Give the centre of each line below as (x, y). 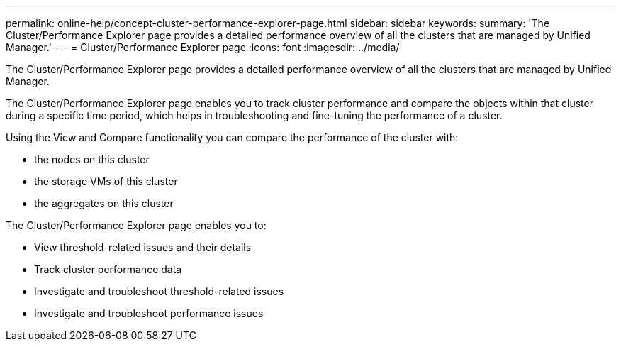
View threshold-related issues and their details (143, 247)
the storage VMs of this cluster (106, 181)
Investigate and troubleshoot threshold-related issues (159, 291)
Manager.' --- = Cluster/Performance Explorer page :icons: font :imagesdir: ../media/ (203, 47)
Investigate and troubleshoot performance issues (149, 313)
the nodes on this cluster (92, 159)
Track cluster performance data (108, 269)
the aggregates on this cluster (104, 203)
